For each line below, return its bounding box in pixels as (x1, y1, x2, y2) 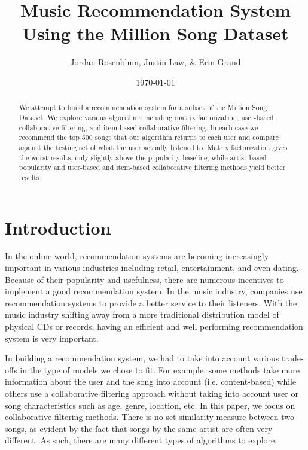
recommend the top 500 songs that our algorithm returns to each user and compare (19, 132, 279, 142)
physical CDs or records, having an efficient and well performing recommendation (5, 320, 303, 333)
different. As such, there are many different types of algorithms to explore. (5, 434, 277, 446)
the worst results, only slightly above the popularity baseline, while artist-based (19, 152, 267, 162)
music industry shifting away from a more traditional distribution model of (5, 308, 279, 321)
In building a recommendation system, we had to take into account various (5, 352, 279, 364)
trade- (282, 352, 304, 364)
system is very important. (5, 332, 99, 344)
